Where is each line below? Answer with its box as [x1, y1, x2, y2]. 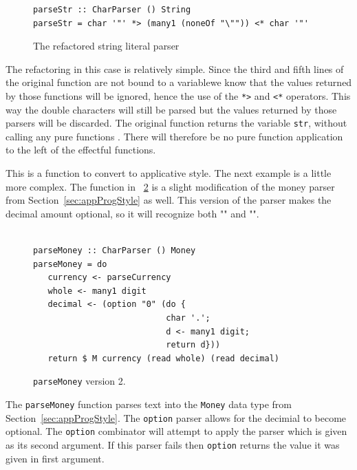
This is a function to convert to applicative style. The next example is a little [6, 166, 332, 180]
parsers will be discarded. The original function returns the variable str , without [6, 116, 347, 130]
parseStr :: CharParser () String [33, 5, 191, 14]
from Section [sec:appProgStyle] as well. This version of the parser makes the [6, 193, 332, 207]
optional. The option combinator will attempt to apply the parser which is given [6, 424, 347, 438]
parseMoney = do [33, 259, 107, 269]
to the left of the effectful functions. [6, 142, 156, 157]
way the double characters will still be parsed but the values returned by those [6, 102, 337, 116]
